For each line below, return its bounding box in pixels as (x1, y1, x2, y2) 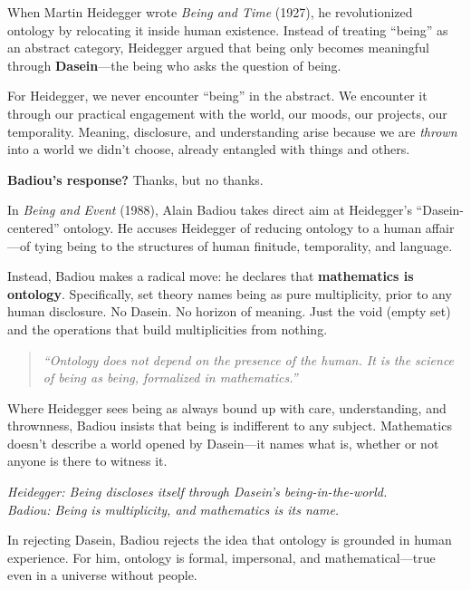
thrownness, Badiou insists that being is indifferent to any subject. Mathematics (7, 416, 452, 435)
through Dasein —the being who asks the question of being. (7, 55, 341, 74)
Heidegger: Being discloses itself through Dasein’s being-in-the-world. (7, 482, 388, 501)
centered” (7, 218, 60, 237)
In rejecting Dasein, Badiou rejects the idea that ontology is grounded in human (7, 530, 452, 549)
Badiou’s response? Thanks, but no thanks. (7, 169, 264, 189)
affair (425, 218, 455, 237)
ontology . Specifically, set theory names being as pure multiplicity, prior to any (7, 284, 452, 303)
